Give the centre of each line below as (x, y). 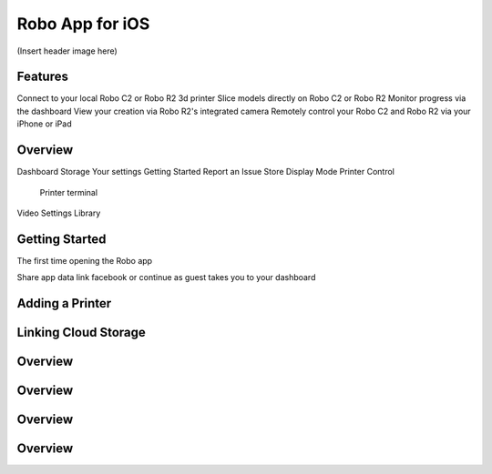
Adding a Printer (64, 303)
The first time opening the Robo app (85, 260)
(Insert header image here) (67, 51)
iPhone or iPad (44, 124)
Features (42, 77)
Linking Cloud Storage (81, 333)
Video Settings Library (59, 213)
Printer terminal (69, 192)
